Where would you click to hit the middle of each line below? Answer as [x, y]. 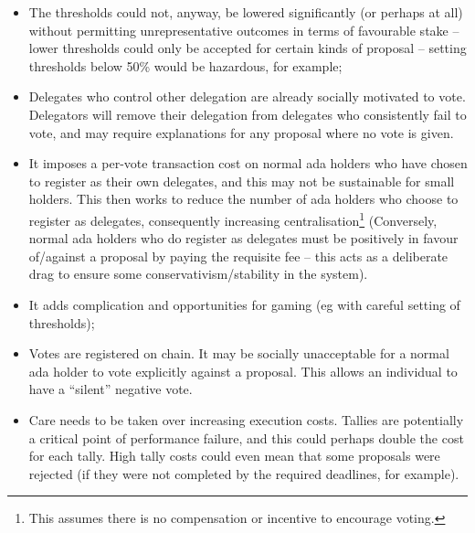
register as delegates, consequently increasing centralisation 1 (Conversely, [233, 219]
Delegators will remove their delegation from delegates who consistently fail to [248, 114]
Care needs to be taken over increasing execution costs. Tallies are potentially [246, 419]
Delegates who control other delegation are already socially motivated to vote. [247, 96]
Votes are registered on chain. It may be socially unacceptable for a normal [239, 353]
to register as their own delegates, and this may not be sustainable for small [242, 181]
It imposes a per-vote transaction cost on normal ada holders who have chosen [248, 163]
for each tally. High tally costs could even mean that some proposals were [234, 456]
